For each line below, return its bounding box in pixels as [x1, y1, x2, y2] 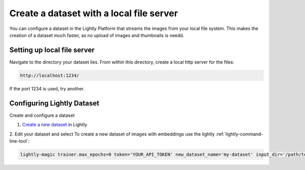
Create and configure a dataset [9, 112, 75, 118]
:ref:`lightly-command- [216, 131, 263, 137]
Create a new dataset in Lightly [22, 122, 87, 128]
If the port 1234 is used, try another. [9, 85, 85, 91]
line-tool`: [9, 138, 30, 144]
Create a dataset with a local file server [9, 8, 178, 19]
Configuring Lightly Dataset [9, 99, 100, 108]
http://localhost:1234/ [20, 73, 80, 78]
